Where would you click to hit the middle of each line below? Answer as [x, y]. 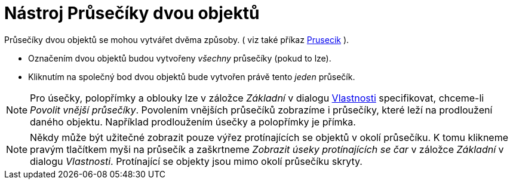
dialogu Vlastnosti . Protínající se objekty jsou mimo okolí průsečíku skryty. [196, 161]
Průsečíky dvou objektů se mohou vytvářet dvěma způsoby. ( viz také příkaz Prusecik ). [177, 39]
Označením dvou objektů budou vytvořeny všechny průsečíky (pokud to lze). [180, 58]
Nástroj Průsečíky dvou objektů [132, 13]
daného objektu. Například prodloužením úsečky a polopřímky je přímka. [193, 122]
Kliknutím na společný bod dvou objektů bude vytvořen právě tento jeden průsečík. [192, 76]
